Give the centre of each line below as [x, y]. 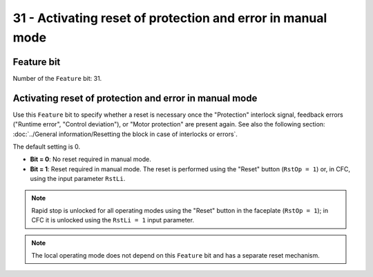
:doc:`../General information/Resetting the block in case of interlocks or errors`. [125, 134]
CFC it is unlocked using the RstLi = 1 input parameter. [113, 220]
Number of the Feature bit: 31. [57, 78]
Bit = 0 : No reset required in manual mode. [90, 160]
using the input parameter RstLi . [78, 179]
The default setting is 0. [47, 146]
